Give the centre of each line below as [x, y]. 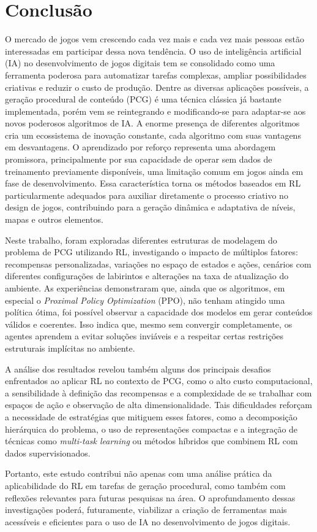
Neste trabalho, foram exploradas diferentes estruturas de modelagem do [141, 240]
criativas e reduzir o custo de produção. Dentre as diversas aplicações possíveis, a [157, 87]
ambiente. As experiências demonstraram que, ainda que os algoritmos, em [145, 288]
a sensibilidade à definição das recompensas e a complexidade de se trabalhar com [158, 392]
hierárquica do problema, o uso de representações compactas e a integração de [151, 429]
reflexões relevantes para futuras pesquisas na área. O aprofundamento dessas [150, 497]
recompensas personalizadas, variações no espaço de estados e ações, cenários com [158, 264]
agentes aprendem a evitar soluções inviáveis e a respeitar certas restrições [144, 336]
